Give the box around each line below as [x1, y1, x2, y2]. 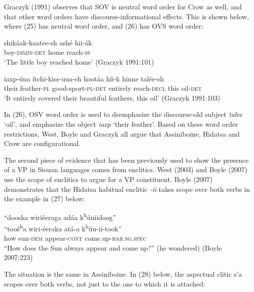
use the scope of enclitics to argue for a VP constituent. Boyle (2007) [4, 174, 213, 184]
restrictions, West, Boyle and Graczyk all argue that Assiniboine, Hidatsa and [4, 128, 240, 139]
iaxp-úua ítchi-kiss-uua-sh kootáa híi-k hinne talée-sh [4, 73, 164, 83]
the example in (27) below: [4, 193, 85, 204]
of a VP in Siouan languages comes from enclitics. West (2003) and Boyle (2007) [4, 164, 248, 175]
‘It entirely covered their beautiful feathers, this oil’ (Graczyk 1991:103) [4, 92, 220, 103]
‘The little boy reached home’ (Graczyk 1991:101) [4, 56, 154, 67]
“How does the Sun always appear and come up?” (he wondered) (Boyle [4, 242, 222, 253]
